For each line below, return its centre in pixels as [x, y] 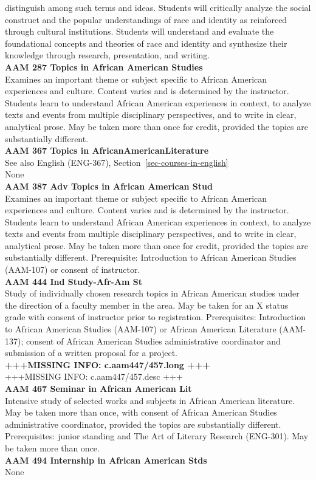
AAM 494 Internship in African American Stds [106, 460]
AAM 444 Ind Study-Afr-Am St [74, 281]
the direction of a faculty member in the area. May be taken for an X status [147, 305]
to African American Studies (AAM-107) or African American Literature [141, 329]
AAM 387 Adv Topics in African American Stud [109, 186]
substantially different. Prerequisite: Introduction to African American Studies [151, 257]
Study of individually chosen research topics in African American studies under [152, 293]
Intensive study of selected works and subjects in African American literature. [150, 400]
